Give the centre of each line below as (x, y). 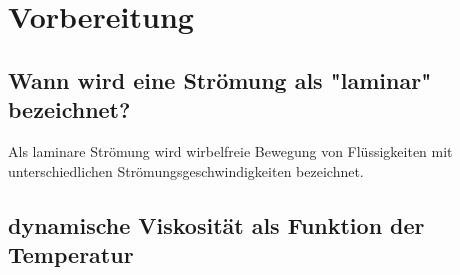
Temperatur (71, 253)
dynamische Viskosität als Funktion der (216, 224)
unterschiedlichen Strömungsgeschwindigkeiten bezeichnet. (186, 170)
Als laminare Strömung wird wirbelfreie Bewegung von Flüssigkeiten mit (230, 150)
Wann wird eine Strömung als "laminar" (220, 79)
